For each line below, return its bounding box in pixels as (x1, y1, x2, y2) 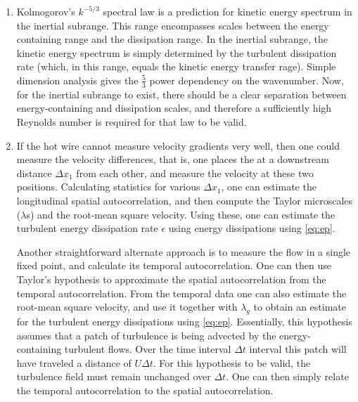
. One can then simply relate (226, 369, 349, 384)
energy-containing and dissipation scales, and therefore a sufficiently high (16, 100, 332, 115)
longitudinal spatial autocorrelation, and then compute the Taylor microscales (16, 193, 352, 207)
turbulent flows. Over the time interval (64, 342, 231, 356)
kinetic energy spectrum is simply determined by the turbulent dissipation (16, 45, 337, 60)
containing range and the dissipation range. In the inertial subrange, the (16, 32, 328, 46)
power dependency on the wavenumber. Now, (149, 72, 344, 87)
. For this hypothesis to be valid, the (153, 355, 311, 370)
